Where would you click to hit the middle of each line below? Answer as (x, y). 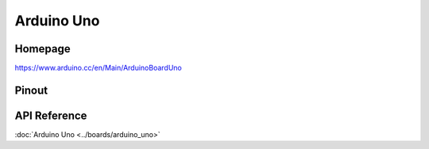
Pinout (31, 90)
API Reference (51, 115)
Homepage (43, 49)
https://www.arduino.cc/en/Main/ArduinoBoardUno (98, 68)
